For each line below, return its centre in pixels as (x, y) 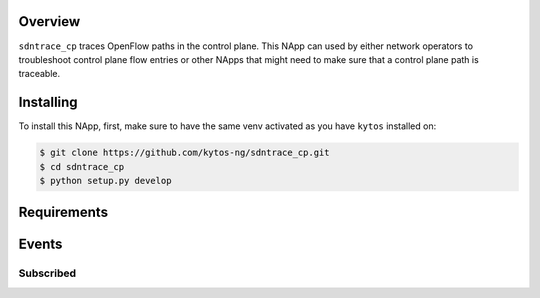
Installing (48, 102)
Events (40, 244)
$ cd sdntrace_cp (82, 166)
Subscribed (47, 273)
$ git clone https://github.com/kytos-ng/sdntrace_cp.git (184, 153)
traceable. (39, 74)
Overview (49, 21)
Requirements (63, 212)
